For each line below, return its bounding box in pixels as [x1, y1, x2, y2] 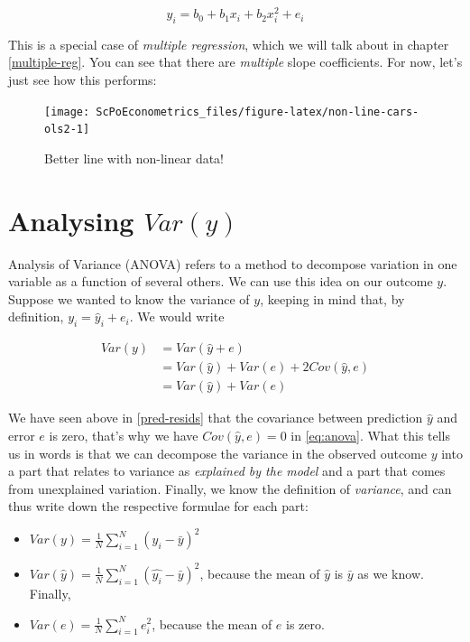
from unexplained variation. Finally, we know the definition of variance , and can [8, 479, 452, 498]
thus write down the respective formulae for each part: [8, 497, 309, 516]
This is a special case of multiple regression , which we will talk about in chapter [8, 34, 449, 53]
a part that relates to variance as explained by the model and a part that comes [8, 461, 446, 480]
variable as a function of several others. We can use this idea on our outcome [8, 272, 433, 291]
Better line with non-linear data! [44, 148, 225, 167]
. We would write [129, 307, 225, 326]
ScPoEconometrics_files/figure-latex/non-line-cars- [96, 105, 419, 118]
